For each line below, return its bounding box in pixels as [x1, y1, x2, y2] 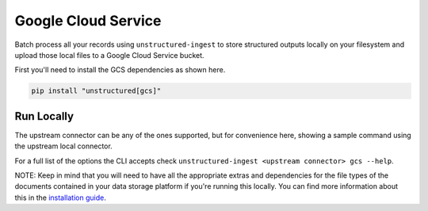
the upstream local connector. [14, 141, 113, 151]
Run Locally [14, 109, 75, 123]
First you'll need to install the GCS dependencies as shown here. [14, 65, 226, 75]
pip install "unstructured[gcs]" [31, 86, 162, 95]
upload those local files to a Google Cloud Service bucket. [14, 50, 205, 59]
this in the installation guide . [14, 193, 106, 202]
